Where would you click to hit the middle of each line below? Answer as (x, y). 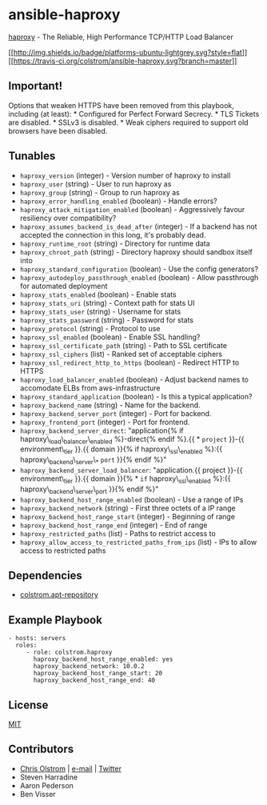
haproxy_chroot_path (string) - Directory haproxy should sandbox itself (136, 252)
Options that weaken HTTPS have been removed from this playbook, (121, 105)
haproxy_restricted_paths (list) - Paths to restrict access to (118, 533)
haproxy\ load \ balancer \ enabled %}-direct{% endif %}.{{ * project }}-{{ (132, 440)
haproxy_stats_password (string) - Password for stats (107, 320)
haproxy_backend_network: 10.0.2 (89, 667)
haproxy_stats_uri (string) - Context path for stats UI (107, 302)
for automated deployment (64, 286)
